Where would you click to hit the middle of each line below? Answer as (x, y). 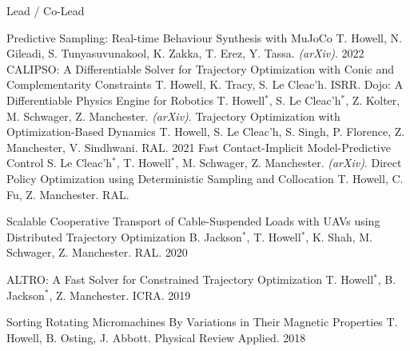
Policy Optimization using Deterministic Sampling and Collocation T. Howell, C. (205, 178)
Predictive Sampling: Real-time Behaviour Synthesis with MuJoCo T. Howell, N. (204, 37)
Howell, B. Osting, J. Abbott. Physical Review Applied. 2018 (156, 337)
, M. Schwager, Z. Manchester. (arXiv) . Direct (289, 163)
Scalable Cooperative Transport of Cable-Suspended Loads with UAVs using (193, 221)
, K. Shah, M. (339, 236)
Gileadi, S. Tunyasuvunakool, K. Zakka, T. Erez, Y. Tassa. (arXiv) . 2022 (185, 53)
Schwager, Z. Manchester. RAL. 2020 (97, 252)
